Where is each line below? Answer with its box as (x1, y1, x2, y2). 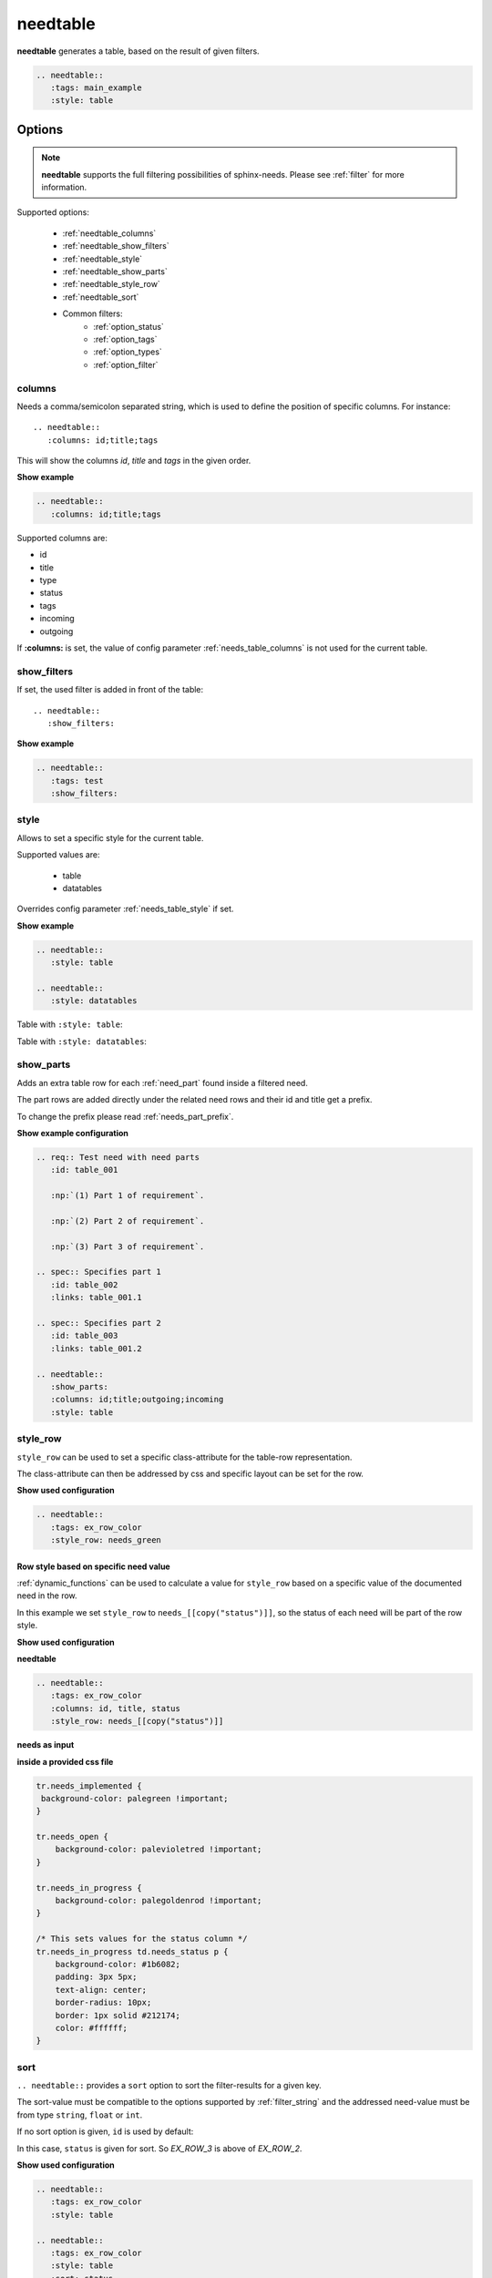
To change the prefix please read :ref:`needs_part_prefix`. (16, 1111, 234, 1122)
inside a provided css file (16, 1756, 114, 1767)
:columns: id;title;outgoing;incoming (50, 1394, 224, 1405)
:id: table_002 (50, 1279, 118, 1289)
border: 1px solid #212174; (55, 2010, 181, 2020)
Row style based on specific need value (16, 1561, 170, 1572)
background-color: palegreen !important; (41, 1793, 229, 1803)
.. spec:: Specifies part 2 (36, 1318, 161, 1329)
